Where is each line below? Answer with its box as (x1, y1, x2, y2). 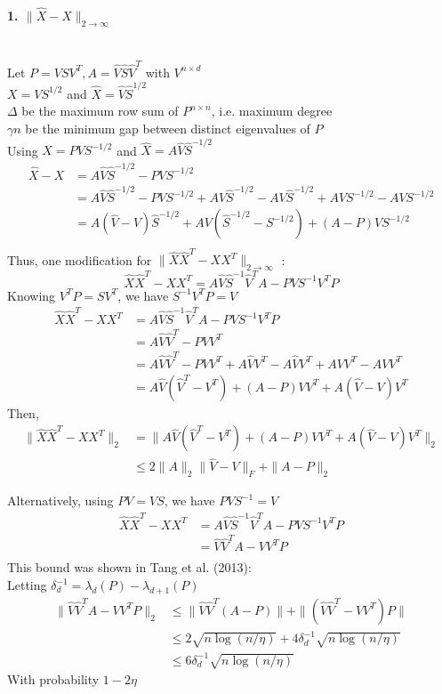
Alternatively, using (7, 491, 114, 510)
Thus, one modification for (7, 250, 152, 269)
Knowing (7, 286, 56, 304)
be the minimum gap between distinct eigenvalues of (25, 119, 310, 138)
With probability (7, 670, 100, 689)
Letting (7, 576, 47, 593)
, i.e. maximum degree (211, 101, 333, 120)
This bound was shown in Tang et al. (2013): (7, 558, 252, 577)
